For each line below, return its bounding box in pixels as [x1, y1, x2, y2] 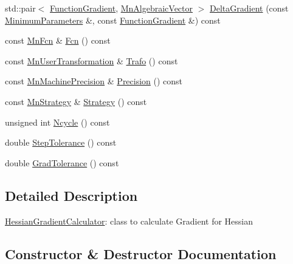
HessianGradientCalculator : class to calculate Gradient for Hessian [5, 214, 253, 227]
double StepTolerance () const [5, 136, 117, 149]
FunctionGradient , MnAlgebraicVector [50, 2, 193, 14]
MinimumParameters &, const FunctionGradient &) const [5, 13, 221, 26]
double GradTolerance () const [5, 156, 119, 169]
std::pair [5, 2, 36, 14]
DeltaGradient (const [210, 2, 289, 14]
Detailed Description [5, 186, 138, 205]
